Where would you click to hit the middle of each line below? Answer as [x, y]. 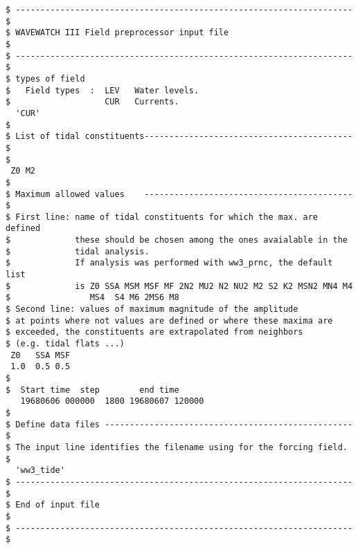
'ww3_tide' [40, 471]
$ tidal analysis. [78, 251]
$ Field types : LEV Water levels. [102, 90]
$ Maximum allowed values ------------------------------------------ [179, 194]
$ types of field [45, 78]
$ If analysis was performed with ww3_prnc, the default [169, 263]
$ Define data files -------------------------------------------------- [179, 424]
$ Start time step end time [92, 390]
